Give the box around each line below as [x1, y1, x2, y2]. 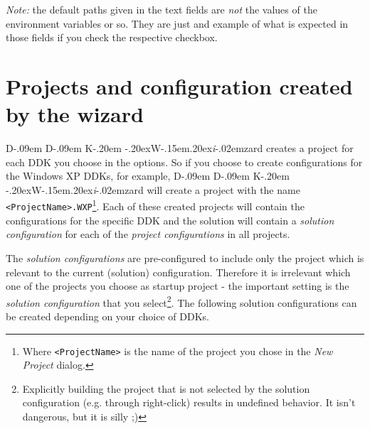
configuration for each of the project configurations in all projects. [6, 227, 290, 241]
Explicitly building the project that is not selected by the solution [22, 381, 310, 396]
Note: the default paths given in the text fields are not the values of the [6, 2, 317, 16]
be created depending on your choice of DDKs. [6, 309, 209, 323]
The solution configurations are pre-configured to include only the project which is [6, 250, 364, 265]
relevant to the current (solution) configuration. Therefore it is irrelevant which [6, 264, 351, 279]
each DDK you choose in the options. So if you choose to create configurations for [6, 154, 363, 169]
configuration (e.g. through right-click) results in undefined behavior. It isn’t [22, 395, 356, 410]
